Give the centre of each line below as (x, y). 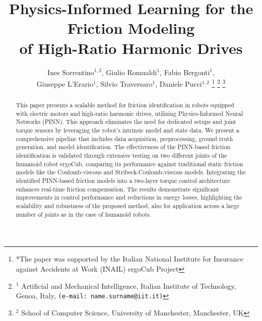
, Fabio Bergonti (185, 72)
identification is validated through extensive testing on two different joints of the (121, 155)
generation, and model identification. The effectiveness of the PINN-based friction (123, 147)
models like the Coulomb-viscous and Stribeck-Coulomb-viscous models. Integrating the (131, 172)
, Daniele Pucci (179, 83)
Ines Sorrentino (71, 72)
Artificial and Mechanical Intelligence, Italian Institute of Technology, (129, 285)
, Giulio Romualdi (129, 72)
